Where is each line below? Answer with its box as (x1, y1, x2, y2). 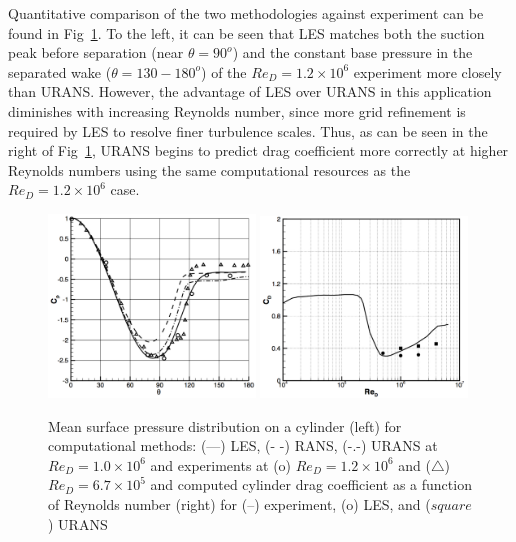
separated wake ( (8, 61, 112, 82)
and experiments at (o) (150, 454, 292, 475)
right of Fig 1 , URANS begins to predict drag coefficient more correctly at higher (8, 140, 509, 161)
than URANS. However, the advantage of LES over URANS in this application (8, 81, 492, 102)
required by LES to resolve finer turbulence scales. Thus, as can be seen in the (8, 120, 488, 141)
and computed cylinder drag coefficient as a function (150, 474, 472, 495)
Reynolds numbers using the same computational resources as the (8, 159, 411, 180)
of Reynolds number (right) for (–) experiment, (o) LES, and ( (48, 493, 431, 514)
